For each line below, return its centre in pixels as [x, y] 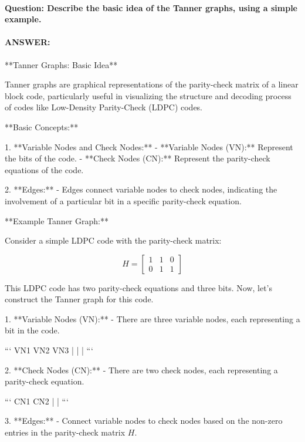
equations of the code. [44, 169]
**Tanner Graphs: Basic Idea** [61, 64]
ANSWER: [28, 42]
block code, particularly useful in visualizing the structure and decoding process [148, 95]
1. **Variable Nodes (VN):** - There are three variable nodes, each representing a [152, 318]
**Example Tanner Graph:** [57, 220]
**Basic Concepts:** [42, 126]
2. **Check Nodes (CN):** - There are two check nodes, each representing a [141, 370]
